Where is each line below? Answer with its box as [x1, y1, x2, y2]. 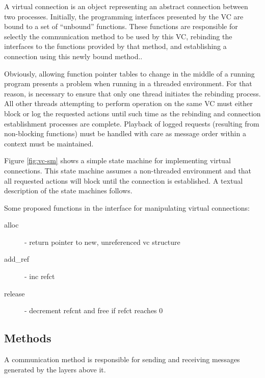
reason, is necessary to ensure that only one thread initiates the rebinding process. [4, 88, 261, 98]
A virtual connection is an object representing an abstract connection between [4, 1, 248, 11]
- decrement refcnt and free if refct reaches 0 [24, 305, 163, 316]
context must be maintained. [4, 138, 94, 148]
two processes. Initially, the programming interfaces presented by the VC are [4, 11, 244, 21]
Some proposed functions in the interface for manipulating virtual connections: [4, 202, 250, 213]
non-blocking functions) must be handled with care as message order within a [4, 128, 246, 139]
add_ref [4, 254, 30, 264]
